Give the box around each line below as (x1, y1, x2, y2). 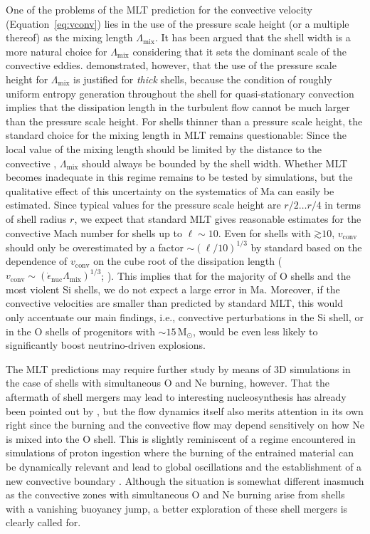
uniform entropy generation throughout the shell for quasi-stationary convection (6, 85, 354, 100)
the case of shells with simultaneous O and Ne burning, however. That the (6, 375, 330, 390)
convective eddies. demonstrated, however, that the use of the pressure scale (6, 58, 337, 73)
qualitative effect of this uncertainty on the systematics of (6, 183, 258, 198)
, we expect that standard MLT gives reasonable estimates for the (74, 211, 361, 226)
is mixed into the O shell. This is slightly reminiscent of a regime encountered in (6, 431, 356, 446)
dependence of (6, 253, 68, 268)
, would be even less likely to (193, 323, 318, 338)
